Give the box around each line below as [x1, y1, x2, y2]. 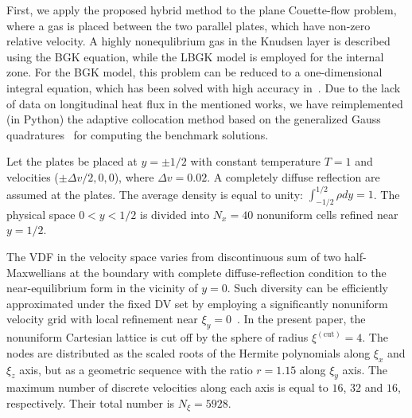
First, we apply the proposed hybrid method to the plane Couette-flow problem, [6, 2, 397, 18]
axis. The [342, 361, 388, 377]
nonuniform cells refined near [256, 205, 398, 222]
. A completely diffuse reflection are [207, 168, 380, 185]
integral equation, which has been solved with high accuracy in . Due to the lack [6, 79, 401, 96]
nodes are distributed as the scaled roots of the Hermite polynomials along [6, 344, 371, 361]
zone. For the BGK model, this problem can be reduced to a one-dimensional [6, 64, 383, 80]
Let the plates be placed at [6, 153, 138, 170]
